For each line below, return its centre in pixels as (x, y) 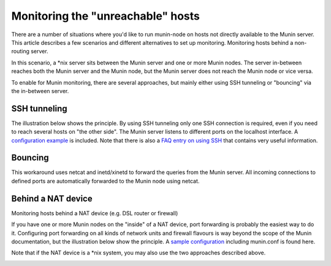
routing (21, 51)
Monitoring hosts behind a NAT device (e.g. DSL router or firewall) (95, 213)
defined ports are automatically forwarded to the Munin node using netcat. (105, 181)
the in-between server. (40, 91)
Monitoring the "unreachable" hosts (106, 16)
